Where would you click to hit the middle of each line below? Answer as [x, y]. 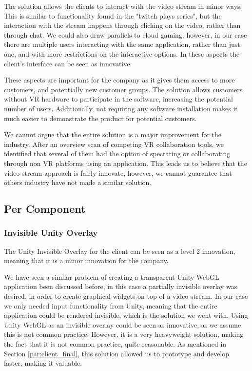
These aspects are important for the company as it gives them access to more [119, 80]
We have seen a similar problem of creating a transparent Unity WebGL [112, 277]
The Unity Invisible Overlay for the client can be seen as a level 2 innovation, [120, 251]
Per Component [45, 209]
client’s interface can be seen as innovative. [68, 63]
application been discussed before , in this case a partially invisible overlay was [121, 286]
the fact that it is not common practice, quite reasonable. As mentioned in [115, 344]
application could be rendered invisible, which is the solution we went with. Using [126, 315]
